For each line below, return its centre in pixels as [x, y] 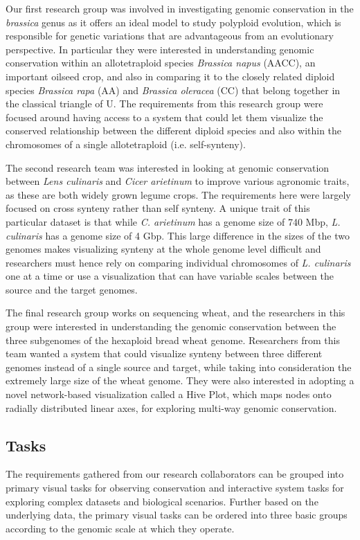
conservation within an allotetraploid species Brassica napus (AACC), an [161, 63]
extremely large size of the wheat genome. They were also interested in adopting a [180, 380]
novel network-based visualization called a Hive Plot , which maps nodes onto [169, 394]
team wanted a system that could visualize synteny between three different [164, 353]
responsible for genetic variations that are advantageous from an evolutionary [170, 36]
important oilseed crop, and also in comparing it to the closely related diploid [170, 76]
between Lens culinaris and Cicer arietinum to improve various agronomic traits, [178, 181]
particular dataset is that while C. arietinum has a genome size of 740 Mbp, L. [173, 221]
